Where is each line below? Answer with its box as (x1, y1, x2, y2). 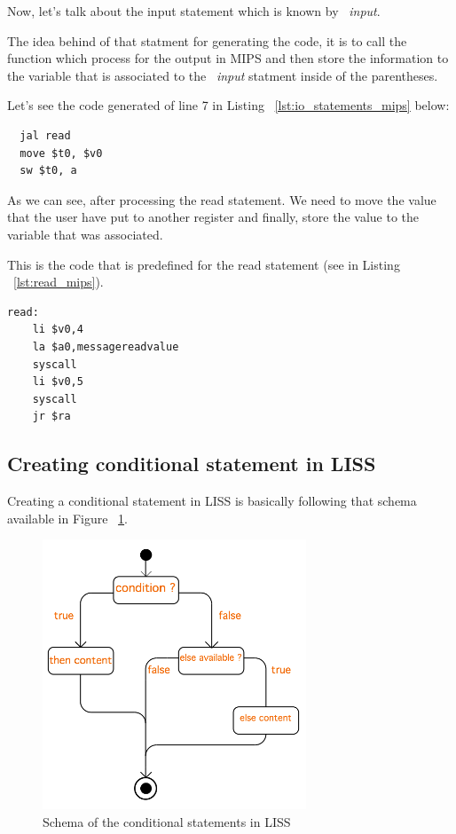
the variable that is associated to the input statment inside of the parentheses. (7, 66, 438, 84)
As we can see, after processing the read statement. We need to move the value (7, 190, 436, 208)
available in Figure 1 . (7, 508, 128, 527)
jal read (20, 129, 71, 142)
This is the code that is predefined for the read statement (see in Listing (7, 255, 400, 273)
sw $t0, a (20, 164, 77, 177)
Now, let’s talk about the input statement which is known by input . (7, 2, 381, 20)
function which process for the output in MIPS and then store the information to (7, 49, 449, 67)
